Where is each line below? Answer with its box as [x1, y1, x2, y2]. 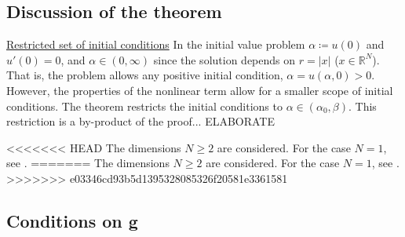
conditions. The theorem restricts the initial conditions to [6, 97, 283, 114]
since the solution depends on [153, 51, 296, 67]
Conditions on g [6, 208, 138, 232]
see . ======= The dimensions [6, 155, 170, 171]
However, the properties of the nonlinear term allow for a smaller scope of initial [6, 82, 393, 98]
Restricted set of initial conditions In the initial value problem [6, 36, 305, 53]
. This [348, 97, 377, 114]
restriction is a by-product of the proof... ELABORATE [6, 113, 275, 129]
